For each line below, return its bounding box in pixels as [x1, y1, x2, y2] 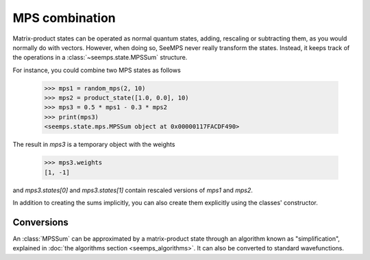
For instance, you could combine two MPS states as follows [12, 66, 181, 74]
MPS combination [12, 10, 116, 25]
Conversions [12, 216, 69, 228]
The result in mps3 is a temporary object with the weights [12, 141, 175, 149]
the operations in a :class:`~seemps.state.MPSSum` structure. [12, 54, 188, 62]
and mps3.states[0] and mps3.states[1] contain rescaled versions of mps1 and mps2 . [12, 186, 254, 194]
